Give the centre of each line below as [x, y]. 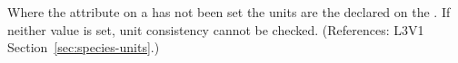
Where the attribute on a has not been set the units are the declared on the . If [229, 12]
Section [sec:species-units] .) [84, 47]
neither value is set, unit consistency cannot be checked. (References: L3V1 [216, 29]
